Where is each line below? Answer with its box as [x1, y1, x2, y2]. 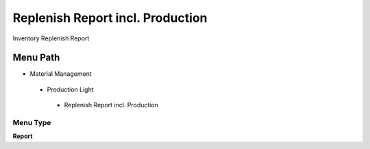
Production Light [47, 85, 94, 94]
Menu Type [12, 118, 51, 127]
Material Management [29, 70, 92, 78]
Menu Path [12, 52, 60, 64]
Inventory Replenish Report [12, 34, 90, 42]
